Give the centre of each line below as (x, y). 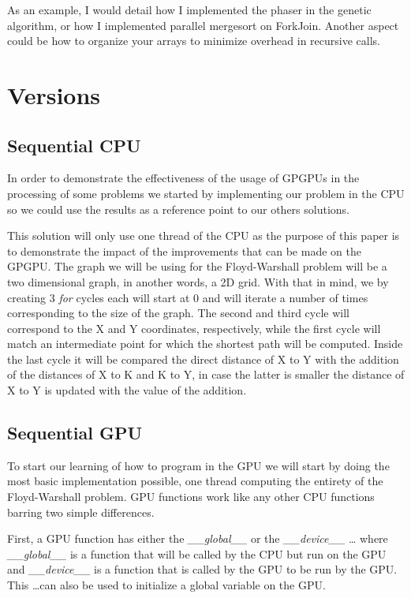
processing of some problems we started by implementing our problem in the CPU (206, 193)
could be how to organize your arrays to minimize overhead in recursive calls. (194, 41)
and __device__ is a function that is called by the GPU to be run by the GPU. (202, 569)
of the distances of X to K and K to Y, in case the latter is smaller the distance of (206, 374)
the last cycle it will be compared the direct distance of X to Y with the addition (203, 359)
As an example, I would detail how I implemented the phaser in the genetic (189, 9)
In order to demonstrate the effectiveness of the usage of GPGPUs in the (183, 178)
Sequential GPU (75, 433)
